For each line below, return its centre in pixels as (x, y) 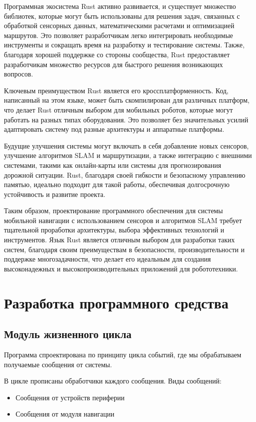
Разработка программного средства (116, 302)
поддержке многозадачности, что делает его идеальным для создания (108, 259)
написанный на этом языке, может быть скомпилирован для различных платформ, (127, 100)
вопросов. (19, 74)
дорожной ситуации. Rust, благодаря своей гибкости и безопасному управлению (125, 174)
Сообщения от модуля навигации (65, 414)
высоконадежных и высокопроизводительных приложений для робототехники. (121, 268)
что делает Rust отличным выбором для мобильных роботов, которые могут (118, 109)
